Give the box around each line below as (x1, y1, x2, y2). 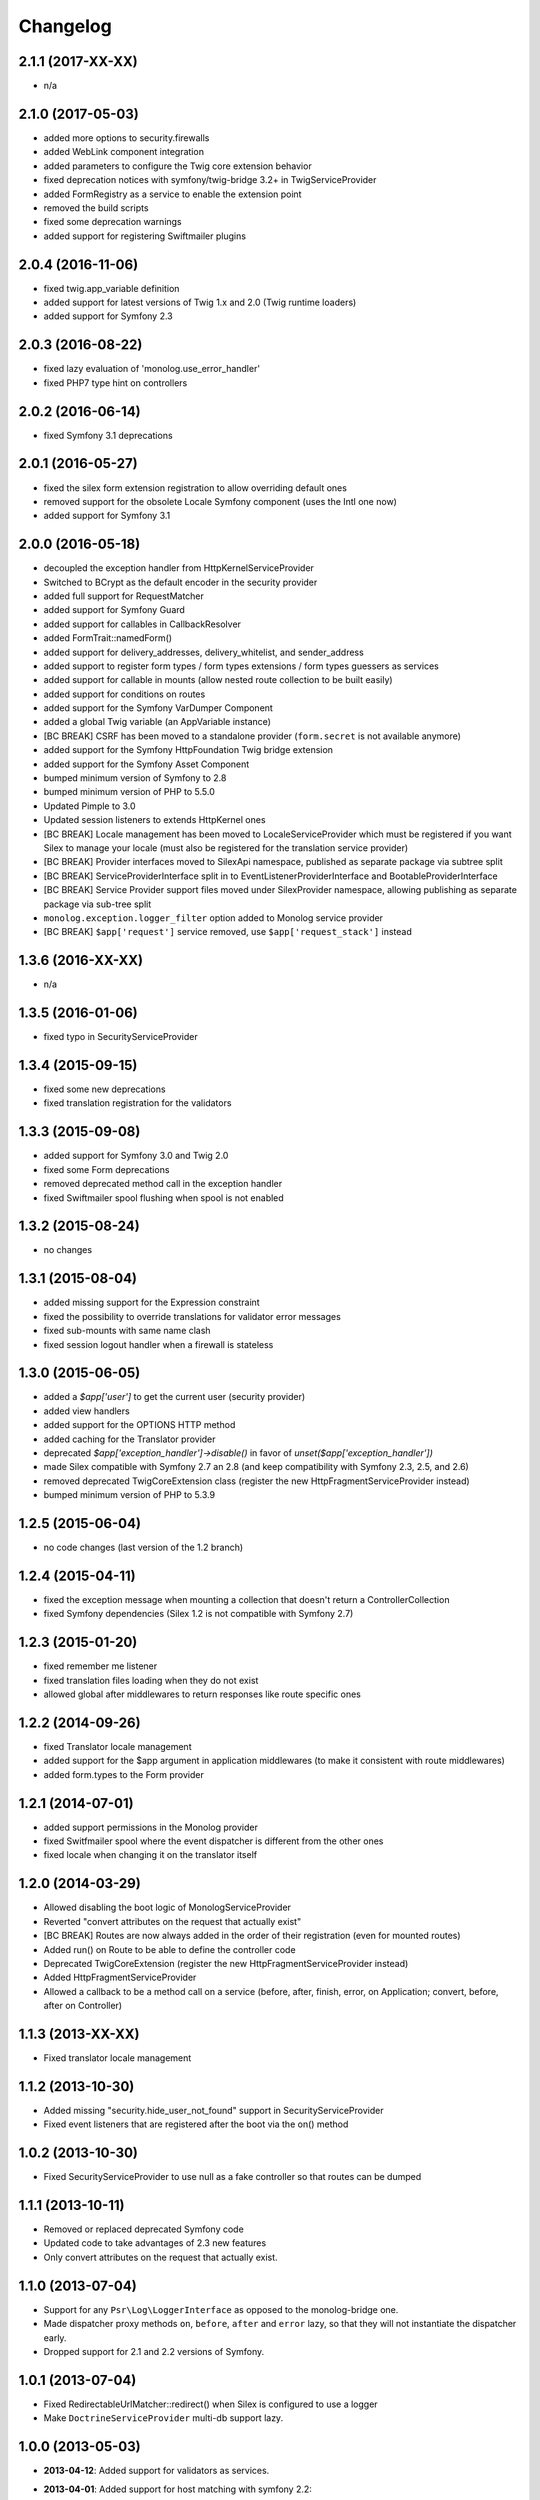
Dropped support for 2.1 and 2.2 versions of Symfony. (43, 2345, 265, 2357)
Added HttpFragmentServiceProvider (43, 1971, 197, 1984)
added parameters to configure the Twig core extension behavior (43, 160, 312, 172)
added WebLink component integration (43, 146, 205, 158)
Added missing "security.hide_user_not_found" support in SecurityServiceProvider (43, 2104, 384, 2116)
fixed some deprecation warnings (43, 216, 182, 228)
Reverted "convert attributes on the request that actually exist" (43, 1915, 302, 1927)
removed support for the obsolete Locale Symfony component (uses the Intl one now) (43, 495, 397, 507)
